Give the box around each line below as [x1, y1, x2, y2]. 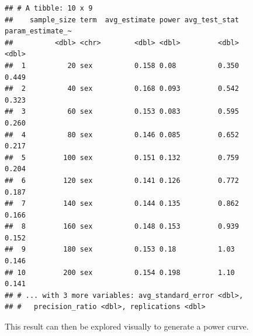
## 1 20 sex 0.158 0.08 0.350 [5, 61, 239, 70]
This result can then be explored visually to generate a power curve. [5, 320, 249, 332]
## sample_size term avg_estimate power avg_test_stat [5, 15, 239, 24]
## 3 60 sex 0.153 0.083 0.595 [5, 107, 239, 116]
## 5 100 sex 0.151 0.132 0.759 [5, 153, 239, 162]
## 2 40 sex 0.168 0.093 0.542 [5, 84, 239, 93]
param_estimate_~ [5, 27, 72, 36]
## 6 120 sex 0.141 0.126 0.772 [5, 176, 239, 185]
